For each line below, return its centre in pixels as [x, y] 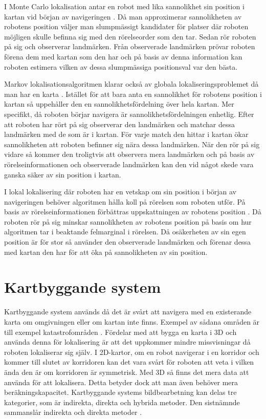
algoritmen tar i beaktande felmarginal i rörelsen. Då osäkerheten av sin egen [125, 232]
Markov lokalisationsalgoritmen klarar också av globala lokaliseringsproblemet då [131, 84]
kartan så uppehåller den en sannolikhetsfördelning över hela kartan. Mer [119, 104]
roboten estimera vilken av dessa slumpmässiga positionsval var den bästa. [121, 66]
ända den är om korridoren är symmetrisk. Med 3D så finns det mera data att [127, 372]
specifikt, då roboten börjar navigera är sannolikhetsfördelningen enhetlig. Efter [129, 114]
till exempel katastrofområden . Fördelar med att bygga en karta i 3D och [120, 332]
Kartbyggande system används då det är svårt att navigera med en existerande [128, 312]
